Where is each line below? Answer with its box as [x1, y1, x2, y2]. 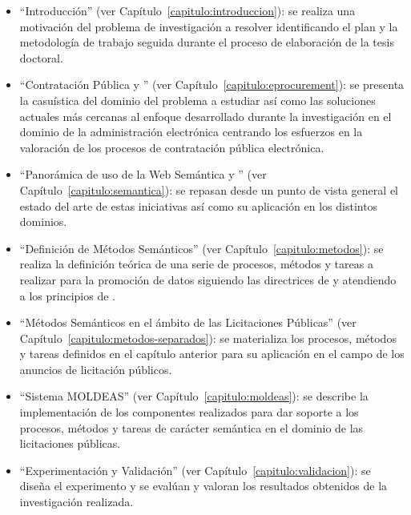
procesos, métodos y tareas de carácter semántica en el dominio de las [19, 419, 364, 436]
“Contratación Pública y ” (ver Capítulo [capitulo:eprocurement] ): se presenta [19, 76, 405, 93]
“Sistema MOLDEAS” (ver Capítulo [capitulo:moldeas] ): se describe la [19, 388, 369, 404]
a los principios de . [19, 287, 115, 304]
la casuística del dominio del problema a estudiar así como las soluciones [19, 91, 376, 108]
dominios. [19, 213, 67, 230]
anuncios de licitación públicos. [19, 360, 172, 377]
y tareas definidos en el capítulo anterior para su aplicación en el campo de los [19, 345, 405, 362]
